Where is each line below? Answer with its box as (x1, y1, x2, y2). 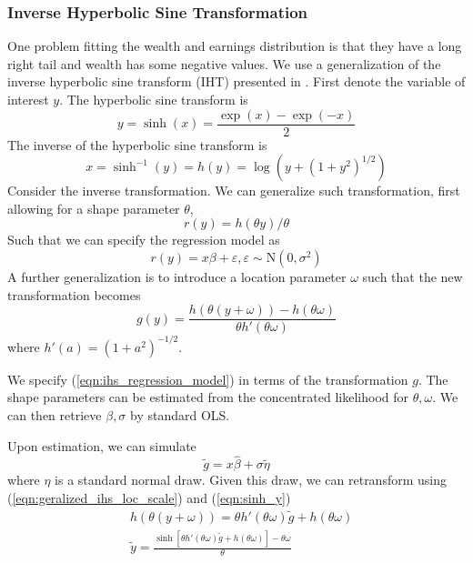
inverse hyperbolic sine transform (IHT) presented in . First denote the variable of (7, 72, 466, 91)
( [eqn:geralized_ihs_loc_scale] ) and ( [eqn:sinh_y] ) (7, 488, 291, 507)
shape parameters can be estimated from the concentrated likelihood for (7, 387, 409, 407)
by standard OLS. (130, 405, 230, 424)
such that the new (362, 267, 463, 287)
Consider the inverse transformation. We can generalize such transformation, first (7, 181, 460, 200)
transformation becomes (7, 285, 141, 304)
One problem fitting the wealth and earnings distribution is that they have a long (7, 36, 462, 55)
